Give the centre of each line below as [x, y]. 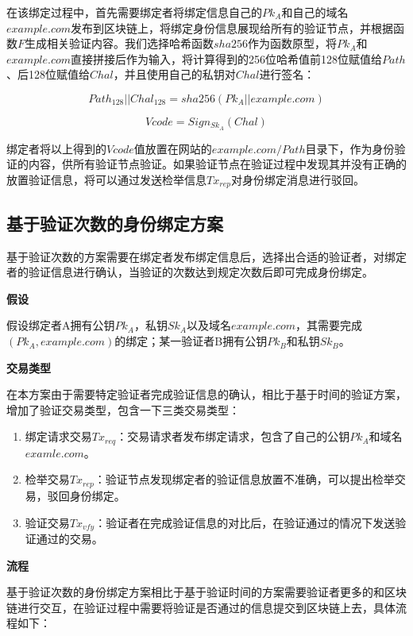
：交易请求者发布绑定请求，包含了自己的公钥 [233, 436]
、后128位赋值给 [48, 74]
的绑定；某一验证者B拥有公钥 [191, 341]
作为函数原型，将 [293, 43]
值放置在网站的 [173, 148]
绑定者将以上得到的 [56, 148]
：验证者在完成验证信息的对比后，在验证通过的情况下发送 [245, 522]
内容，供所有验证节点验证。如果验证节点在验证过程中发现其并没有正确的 [217, 164]
